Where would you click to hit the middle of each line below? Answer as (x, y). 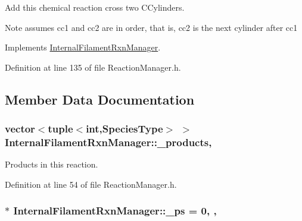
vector (20, 129)
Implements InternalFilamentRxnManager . (83, 47)
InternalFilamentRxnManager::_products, (108, 142)
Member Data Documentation (100, 99)
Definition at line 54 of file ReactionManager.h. (91, 184)
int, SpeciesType (124, 129)
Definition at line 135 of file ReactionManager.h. (93, 67)
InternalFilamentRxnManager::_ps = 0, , (115, 211)
